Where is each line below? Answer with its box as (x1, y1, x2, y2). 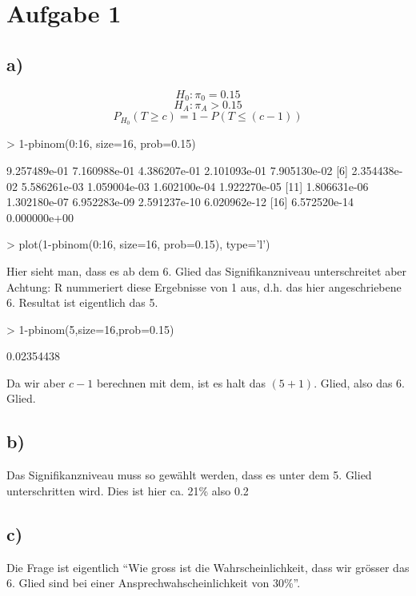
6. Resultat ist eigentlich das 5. (6, 294, 158, 311)
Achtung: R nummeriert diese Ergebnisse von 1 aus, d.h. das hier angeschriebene (6, 278, 402, 295)
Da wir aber (6, 374, 66, 391)
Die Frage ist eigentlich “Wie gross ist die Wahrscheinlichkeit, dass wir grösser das (6, 558, 410, 575)
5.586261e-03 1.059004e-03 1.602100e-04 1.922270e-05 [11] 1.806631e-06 (21, 177, 369, 194)
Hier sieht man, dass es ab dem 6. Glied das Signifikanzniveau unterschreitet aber (6, 262, 407, 279)
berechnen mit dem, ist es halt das (96, 374, 266, 391)
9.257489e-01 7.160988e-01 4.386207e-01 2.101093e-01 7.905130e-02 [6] (6, 161, 348, 178)
